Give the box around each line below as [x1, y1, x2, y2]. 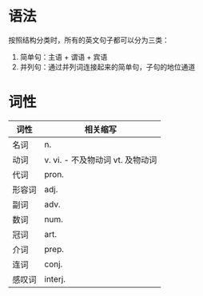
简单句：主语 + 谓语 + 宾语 [19, 52, 108, 61]
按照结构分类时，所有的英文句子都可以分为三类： [8, 35, 169, 45]
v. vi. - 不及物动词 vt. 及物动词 [44, 154, 157, 165]
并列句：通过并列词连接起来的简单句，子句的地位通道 [19, 61, 196, 72]
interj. [44, 273, 66, 284]
